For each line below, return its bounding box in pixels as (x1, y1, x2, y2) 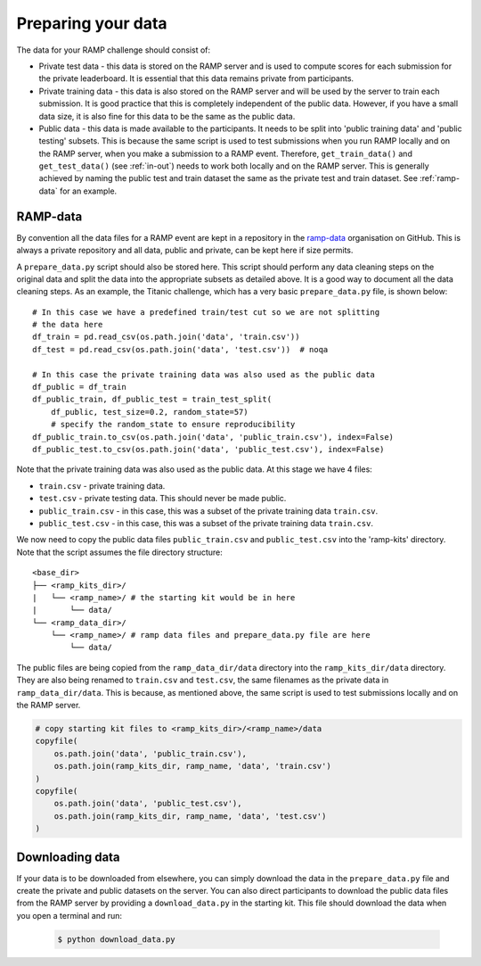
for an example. (59, 186, 118, 196)
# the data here (32, 319, 103, 330)
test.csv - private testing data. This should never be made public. (38, 493, 287, 504)
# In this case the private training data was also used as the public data (32, 369, 376, 379)
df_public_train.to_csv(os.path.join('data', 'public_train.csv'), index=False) (32, 432, 395, 442)
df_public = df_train (32, 382, 126, 392)
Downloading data (16, 849, 120, 864)
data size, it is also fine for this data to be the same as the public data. (38, 111, 296, 121)
